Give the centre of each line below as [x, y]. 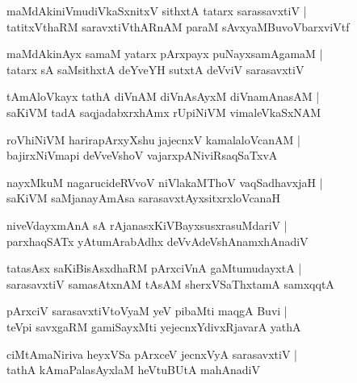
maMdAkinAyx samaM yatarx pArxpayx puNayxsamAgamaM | [165, 54]
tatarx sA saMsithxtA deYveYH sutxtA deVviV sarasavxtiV [155, 69]
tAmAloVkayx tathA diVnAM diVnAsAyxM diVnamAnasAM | [163, 96]
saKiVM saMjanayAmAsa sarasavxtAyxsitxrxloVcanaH [143, 198]
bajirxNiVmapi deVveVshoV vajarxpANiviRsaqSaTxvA [142, 155]
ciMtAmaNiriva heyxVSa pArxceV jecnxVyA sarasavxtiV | [152, 354]
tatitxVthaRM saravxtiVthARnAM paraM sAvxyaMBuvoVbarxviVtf [178, 26]
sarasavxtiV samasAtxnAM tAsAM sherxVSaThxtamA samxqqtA [170, 283]
